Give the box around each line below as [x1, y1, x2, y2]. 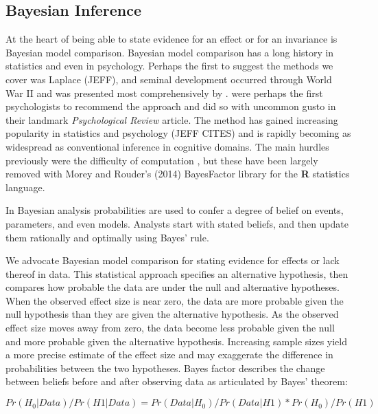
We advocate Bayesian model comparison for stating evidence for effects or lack [5, 253, 340, 268]
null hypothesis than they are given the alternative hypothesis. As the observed [5, 307, 339, 321]
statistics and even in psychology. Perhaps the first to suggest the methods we [5, 58, 333, 73]
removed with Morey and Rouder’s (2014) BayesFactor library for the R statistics [5, 166, 350, 181]
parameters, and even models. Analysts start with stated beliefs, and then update [5, 216, 349, 230]
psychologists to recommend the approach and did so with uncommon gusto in [5, 99, 336, 113]
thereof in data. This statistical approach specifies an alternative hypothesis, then [5, 266, 349, 281]
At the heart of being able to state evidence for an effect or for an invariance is [5, 32, 338, 46]
